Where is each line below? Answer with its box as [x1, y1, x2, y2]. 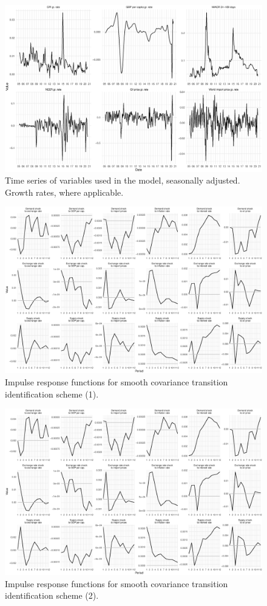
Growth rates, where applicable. [5, 185, 124, 198]
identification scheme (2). [5, 589, 99, 602]
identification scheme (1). [5, 387, 99, 400]
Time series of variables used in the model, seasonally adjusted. [5, 174, 240, 187]
